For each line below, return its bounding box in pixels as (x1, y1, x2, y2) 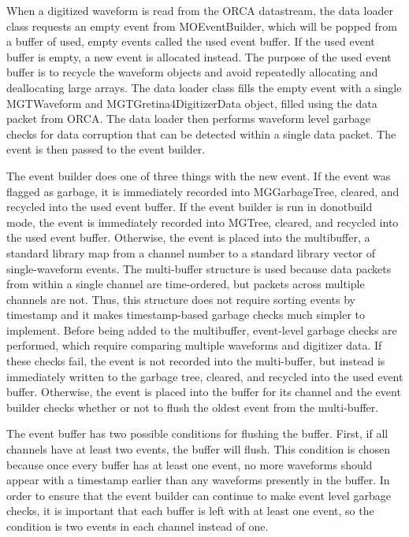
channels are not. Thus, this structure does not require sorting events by (6, 291, 355, 307)
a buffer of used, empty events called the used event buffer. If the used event (6, 33, 375, 50)
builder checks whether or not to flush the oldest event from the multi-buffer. (6, 398, 379, 415)
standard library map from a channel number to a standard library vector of (6, 244, 376, 261)
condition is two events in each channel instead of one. (6, 518, 269, 534)
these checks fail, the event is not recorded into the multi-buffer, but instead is (6, 353, 385, 369)
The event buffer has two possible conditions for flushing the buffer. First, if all (6, 425, 389, 442)
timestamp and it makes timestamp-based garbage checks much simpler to (6, 306, 366, 323)
